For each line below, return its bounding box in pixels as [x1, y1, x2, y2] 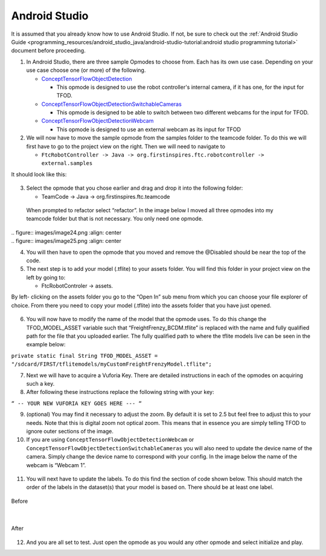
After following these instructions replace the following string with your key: [26, 389, 214, 396]
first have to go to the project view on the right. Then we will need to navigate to [26, 143, 226, 150]
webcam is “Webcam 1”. [26, 461, 86, 468]
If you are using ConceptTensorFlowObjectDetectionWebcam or [26, 436, 194, 444]
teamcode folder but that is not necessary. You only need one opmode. [26, 215, 203, 222]
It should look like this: [11, 170, 67, 178]
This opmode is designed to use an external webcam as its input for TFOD [56, 126, 241, 133]
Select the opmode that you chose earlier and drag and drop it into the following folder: [26, 184, 243, 192]
